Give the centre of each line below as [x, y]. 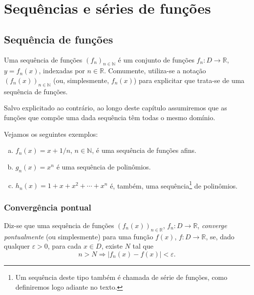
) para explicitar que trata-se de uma [189, 80]
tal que [143, 246]
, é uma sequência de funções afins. [144, 150]
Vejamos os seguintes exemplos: [51, 134]
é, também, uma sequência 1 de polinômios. [174, 185]
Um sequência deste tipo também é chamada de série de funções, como [121, 277]
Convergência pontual [48, 207]
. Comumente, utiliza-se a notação [155, 71]
